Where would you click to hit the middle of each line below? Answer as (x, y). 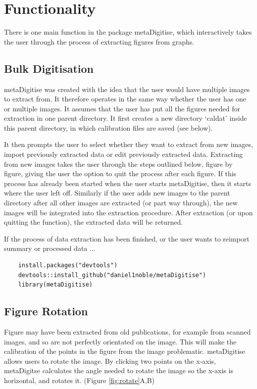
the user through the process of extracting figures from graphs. (99, 41)
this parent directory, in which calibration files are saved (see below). (108, 127)
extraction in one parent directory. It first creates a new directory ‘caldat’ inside (126, 118)
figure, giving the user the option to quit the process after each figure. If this (120, 173)
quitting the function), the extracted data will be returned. (94, 222)
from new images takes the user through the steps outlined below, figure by (118, 164)
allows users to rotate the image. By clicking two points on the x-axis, (110, 361)
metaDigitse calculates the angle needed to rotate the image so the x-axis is (119, 370)
